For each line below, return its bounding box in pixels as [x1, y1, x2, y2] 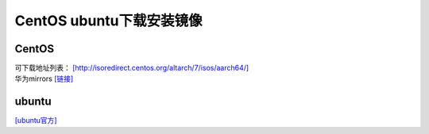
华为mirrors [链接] [14, 74, 74, 83]
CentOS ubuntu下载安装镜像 [14, 12, 203, 29]
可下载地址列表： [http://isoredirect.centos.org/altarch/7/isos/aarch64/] [14, 63, 249, 73]
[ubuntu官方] [14, 116, 57, 125]
